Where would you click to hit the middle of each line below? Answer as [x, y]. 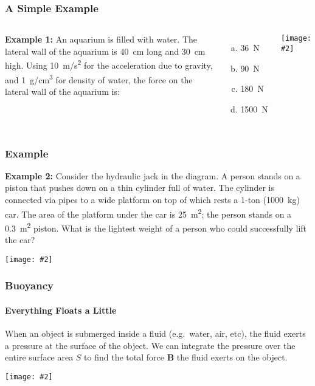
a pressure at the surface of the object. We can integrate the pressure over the [150, 345]
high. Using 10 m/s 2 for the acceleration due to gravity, [109, 64]
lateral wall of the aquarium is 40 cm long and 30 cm [105, 51]
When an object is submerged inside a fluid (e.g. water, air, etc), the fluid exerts [155, 333]
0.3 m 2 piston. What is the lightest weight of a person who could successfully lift [156, 227]
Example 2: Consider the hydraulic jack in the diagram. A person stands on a [153, 175]
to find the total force [124, 357]
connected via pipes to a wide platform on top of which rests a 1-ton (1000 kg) [152, 199]
